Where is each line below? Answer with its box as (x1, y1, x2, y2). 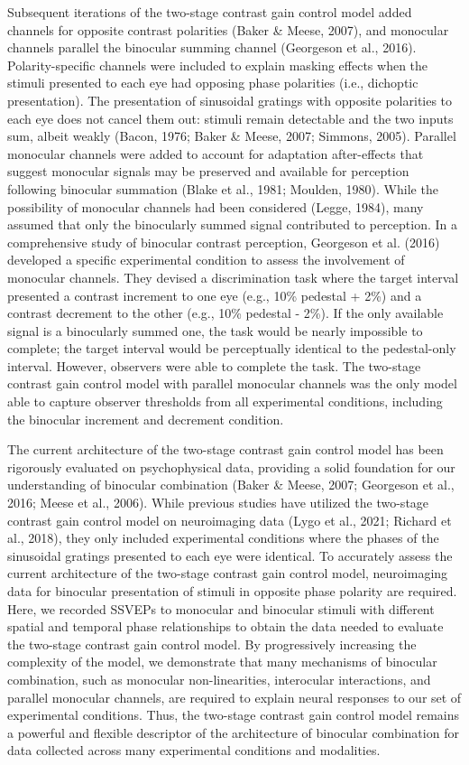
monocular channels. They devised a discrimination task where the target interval (7, 267, 459, 286)
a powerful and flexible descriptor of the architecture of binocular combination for (7, 723, 459, 742)
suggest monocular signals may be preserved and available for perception (7, 162, 409, 181)
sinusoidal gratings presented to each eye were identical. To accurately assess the (7, 546, 453, 564)
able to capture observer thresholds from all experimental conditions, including (7, 392, 443, 411)
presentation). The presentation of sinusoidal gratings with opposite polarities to (7, 90, 453, 109)
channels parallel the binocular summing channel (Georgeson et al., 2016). (7, 38, 417, 57)
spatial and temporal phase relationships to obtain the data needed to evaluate (7, 617, 444, 636)
